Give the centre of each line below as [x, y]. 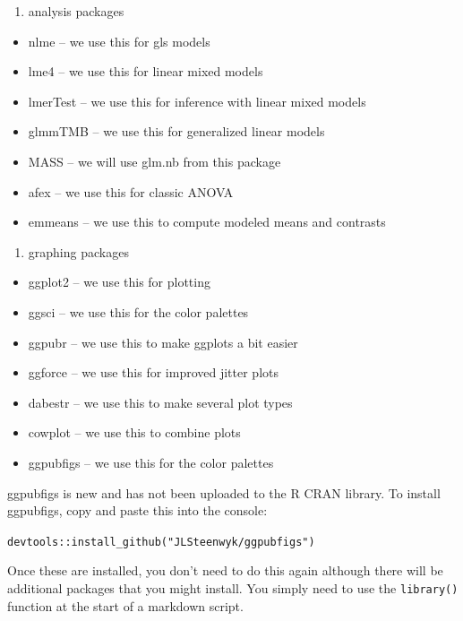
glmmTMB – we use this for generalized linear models [176, 131]
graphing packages [78, 251]
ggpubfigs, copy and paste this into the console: [137, 510]
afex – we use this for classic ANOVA [131, 191]
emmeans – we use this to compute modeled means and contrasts [207, 222]
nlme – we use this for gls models [119, 41]
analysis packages [76, 11]
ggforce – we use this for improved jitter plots [153, 372]
